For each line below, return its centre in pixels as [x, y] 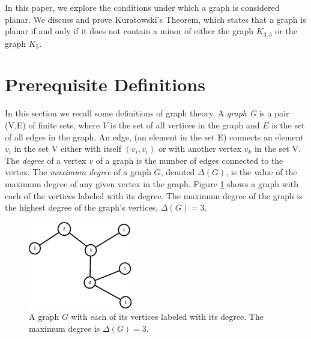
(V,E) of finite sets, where [53, 124]
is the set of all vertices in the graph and [185, 124]
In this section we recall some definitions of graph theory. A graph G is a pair [147, 113]
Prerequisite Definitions [105, 84]
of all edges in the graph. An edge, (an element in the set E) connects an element [154, 136]
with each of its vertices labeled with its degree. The [167, 316]
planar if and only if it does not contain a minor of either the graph [129, 31]
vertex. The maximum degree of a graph [78, 172]
